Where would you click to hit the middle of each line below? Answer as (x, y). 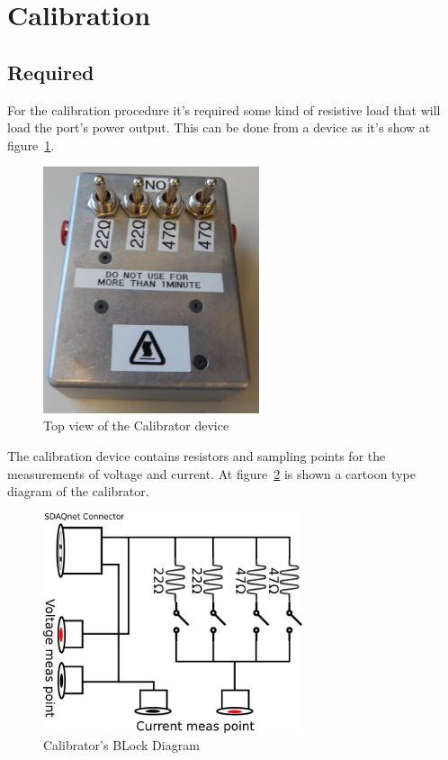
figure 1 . (31, 145)
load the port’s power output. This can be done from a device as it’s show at (219, 127)
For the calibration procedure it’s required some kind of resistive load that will (224, 109)
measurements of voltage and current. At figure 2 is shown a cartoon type (211, 473)
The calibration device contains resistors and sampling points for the (197, 456)
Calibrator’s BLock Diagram (121, 745)
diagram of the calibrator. (78, 491)
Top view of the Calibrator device (136, 425)
